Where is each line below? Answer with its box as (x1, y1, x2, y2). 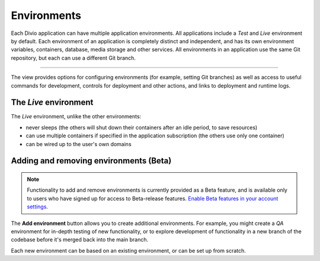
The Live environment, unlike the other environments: (11, 113, 142, 120)
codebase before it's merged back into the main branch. (11, 236, 149, 243)
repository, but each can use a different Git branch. (11, 54, 136, 62)
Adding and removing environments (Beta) (11, 156, 172, 166)
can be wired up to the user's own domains (25, 140, 132, 147)
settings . (27, 203, 49, 210)
